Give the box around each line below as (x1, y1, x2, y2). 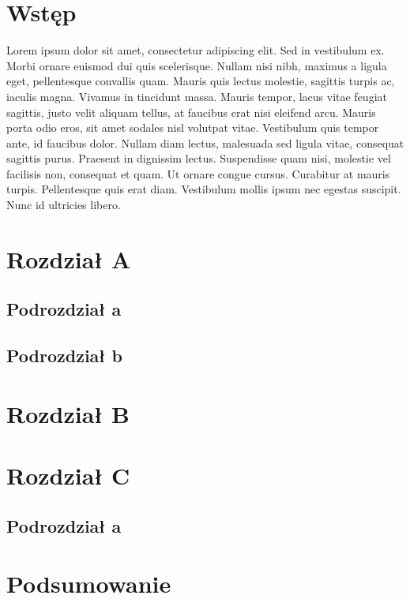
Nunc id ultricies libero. (6, 197, 121, 213)
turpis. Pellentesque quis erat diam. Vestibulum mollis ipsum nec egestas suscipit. (6, 181, 401, 197)
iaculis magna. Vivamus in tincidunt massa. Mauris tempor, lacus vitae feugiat (6, 88, 387, 104)
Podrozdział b (6, 343, 122, 368)
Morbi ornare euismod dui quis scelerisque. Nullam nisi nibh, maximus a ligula (6, 57, 387, 73)
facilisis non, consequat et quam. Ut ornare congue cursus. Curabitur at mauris (6, 165, 390, 182)
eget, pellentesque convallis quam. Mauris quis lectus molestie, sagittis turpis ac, (6, 73, 395, 89)
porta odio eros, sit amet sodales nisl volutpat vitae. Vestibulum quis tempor (6, 119, 379, 136)
